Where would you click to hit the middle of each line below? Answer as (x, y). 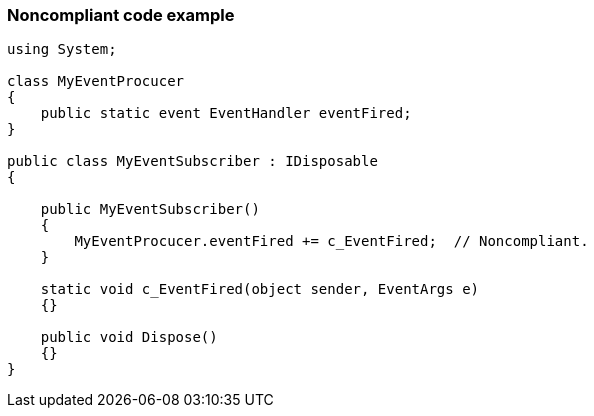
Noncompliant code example (121, 15)
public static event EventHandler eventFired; (226, 113)
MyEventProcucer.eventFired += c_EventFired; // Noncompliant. (331, 241)
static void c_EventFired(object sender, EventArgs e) (260, 289)
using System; (62, 49)
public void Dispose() (129, 337)
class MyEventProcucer (96, 81)
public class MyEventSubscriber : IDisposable (192, 161)
